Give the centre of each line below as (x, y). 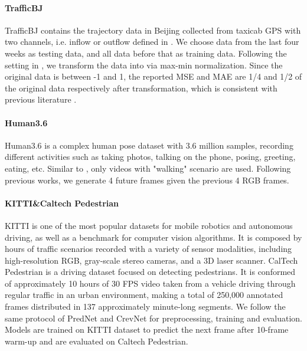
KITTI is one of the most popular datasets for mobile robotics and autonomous (149, 225)
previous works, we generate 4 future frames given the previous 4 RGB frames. (147, 180)
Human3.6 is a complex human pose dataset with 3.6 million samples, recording (149, 145)
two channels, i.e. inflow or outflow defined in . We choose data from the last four (152, 42)
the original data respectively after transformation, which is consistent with (141, 88)
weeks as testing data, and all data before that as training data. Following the (146, 53)
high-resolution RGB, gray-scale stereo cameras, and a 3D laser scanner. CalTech (151, 260)
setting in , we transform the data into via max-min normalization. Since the (144, 65)
